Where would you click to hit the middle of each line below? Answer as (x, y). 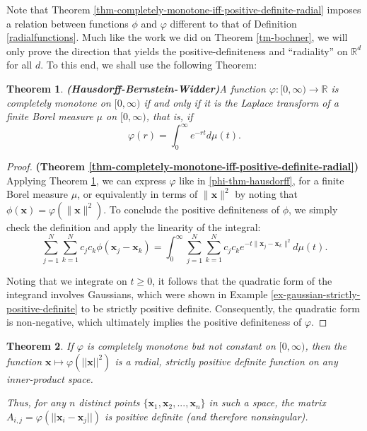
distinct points (109, 402)
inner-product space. (50, 378)
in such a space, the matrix (267, 402)
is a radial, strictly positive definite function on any (226, 361)
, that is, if (169, 116)
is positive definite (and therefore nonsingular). (206, 416)
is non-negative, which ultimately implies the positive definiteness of (154, 322)
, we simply (313, 209)
